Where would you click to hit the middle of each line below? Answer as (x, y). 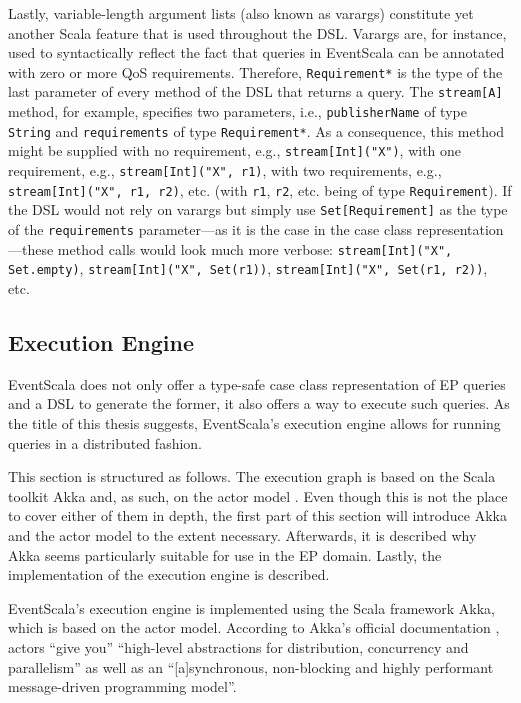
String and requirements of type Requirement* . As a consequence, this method (256, 130)
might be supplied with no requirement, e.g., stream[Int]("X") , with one (235, 150)
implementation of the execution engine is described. (169, 574)
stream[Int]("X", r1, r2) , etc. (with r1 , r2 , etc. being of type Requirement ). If (260, 189)
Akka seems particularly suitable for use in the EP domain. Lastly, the (225, 554)
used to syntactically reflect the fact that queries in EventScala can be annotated (256, 52)
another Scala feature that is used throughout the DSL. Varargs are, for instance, (257, 32)
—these (31, 248)
